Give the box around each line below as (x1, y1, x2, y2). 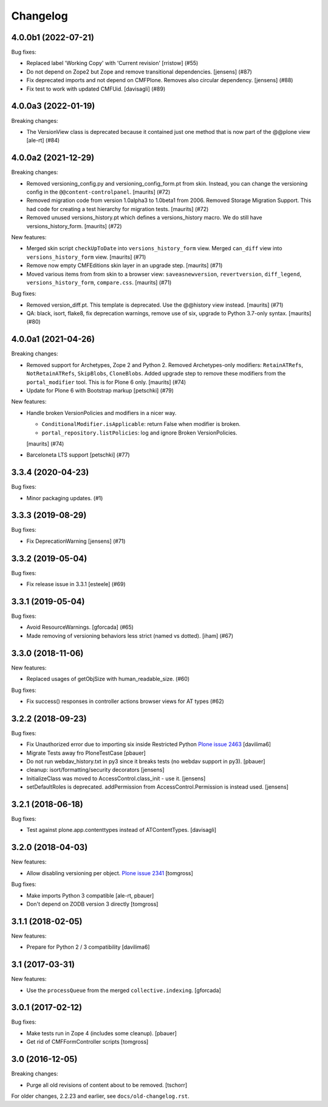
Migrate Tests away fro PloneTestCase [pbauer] (26, 749, 146, 756)
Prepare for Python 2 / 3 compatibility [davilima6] (26, 943, 150, 951)
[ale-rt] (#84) (26, 137, 60, 144)
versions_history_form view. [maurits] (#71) (26, 253, 146, 260)
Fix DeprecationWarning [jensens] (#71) (26, 537, 126, 545)
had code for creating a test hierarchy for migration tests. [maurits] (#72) (26, 205, 209, 212)
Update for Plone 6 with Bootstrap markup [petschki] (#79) (26, 386, 174, 394)
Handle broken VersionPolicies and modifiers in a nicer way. (26, 409, 177, 416)
